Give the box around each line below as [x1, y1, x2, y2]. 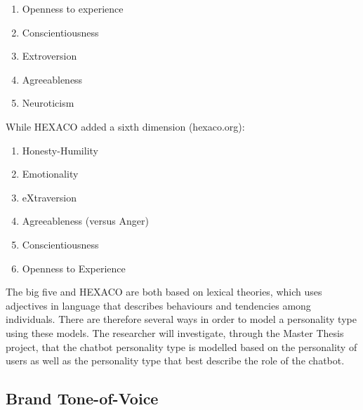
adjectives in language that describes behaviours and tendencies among [6, 298, 311, 312]
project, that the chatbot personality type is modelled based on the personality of [6, 339, 357, 354]
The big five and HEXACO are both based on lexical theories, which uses [6, 284, 322, 299]
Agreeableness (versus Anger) [22, 213, 149, 228]
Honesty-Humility [22, 143, 98, 157]
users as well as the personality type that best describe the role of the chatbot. [6, 353, 345, 368]
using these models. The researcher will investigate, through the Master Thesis [6, 325, 344, 340]
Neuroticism [22, 95, 74, 110]
